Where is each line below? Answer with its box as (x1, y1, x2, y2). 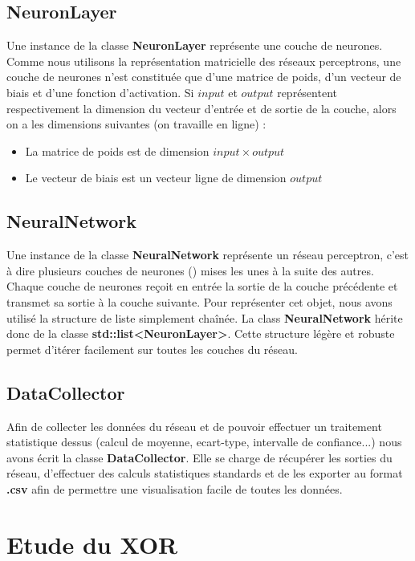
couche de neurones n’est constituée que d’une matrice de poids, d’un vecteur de (6, 68, 401, 85)
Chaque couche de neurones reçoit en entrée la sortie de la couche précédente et (6, 278, 398, 295)
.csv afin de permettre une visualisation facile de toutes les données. (6, 480, 343, 497)
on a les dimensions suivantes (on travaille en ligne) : (6, 116, 266, 132)
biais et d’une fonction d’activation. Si (6, 83, 194, 100)
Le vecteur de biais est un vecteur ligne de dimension (25, 169, 287, 186)
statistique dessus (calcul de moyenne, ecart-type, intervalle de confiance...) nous (6, 433, 402, 450)
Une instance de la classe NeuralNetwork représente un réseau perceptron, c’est (6, 246, 409, 263)
